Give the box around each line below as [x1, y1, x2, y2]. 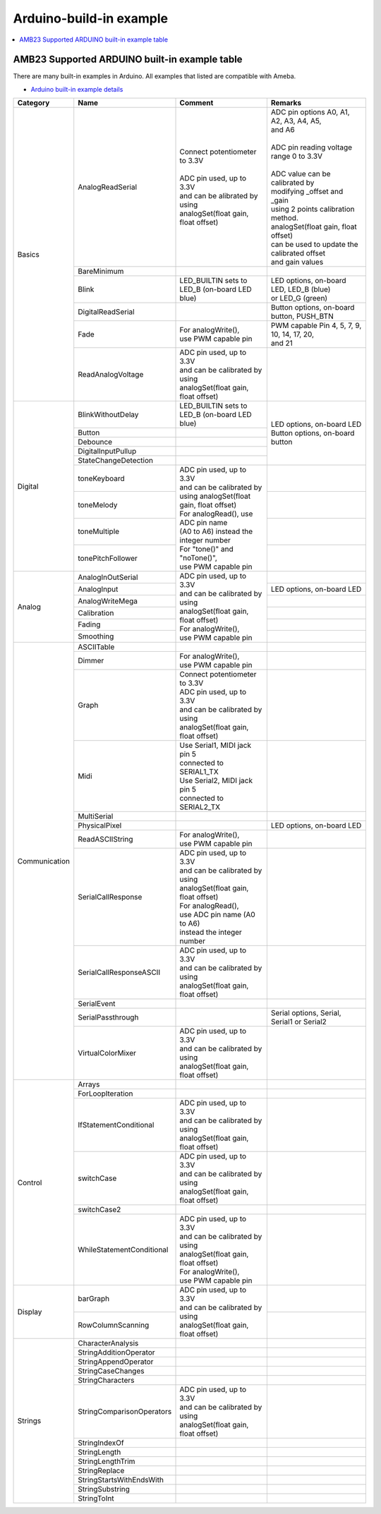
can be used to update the [270, 240, 358, 250]
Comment [179, 98, 214, 108]
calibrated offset [270, 248, 326, 258]
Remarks [270, 98, 302, 108]
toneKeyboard [78, 473, 125, 483]
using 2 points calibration [270, 205, 355, 214]
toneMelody [78, 500, 118, 510]
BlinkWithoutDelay [78, 410, 139, 420]
